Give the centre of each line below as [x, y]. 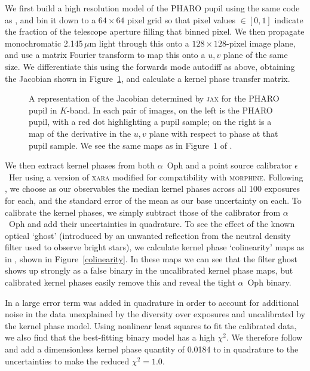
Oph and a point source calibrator [229, 165]
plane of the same [255, 55]
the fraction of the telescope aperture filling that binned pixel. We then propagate [155, 31]
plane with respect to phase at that [214, 133]
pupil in [43, 110]
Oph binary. [269, 282]
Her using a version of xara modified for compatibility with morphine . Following [156, 177]
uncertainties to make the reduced [67, 361]
